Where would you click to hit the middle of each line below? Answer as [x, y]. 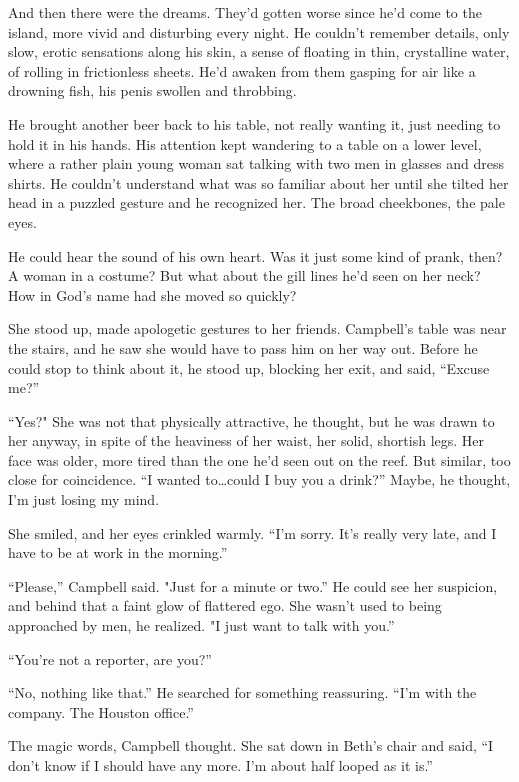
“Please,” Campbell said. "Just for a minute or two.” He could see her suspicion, [253, 585]
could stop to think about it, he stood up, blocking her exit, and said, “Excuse [249, 367]
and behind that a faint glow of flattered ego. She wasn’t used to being [225, 605]
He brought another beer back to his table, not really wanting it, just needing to [254, 123]
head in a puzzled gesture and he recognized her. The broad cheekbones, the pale [256, 202]
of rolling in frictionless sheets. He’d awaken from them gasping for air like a [242, 70]
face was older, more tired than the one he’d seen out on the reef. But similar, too [259, 459]
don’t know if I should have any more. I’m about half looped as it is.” [220, 765]
